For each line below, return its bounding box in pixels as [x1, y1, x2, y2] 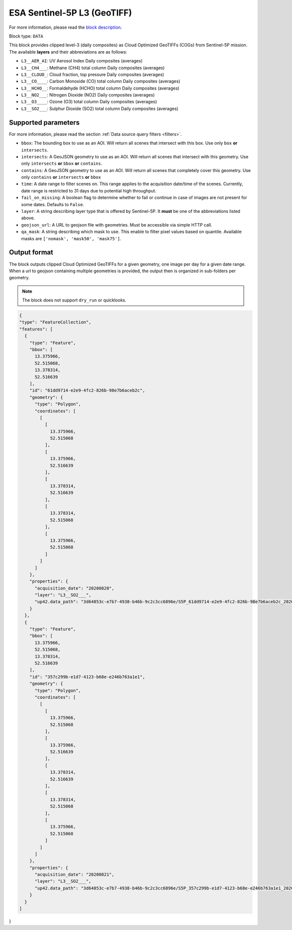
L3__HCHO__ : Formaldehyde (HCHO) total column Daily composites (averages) [21, 85, 180, 91]
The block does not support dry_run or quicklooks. [22, 297, 127, 303]
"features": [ [19, 326, 53, 332]
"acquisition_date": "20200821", [35, 872, 114, 877]
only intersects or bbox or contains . [21, 161, 102, 167]
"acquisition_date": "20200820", [35, 585, 114, 591]
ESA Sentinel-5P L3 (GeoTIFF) [9, 7, 132, 18]
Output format [9, 248, 54, 257]
